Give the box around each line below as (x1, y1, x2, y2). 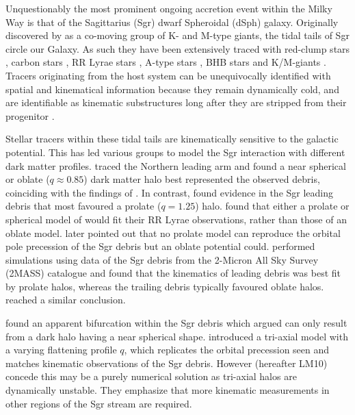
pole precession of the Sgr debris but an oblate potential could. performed (5, 239, 315, 253)
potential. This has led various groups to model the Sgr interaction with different (5, 144, 345, 159)
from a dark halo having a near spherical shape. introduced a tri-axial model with (5, 329, 348, 343)
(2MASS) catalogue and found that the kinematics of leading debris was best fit (5, 266, 341, 280)
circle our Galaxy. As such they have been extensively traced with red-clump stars (5, 41, 350, 55)
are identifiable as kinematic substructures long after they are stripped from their (5, 95, 347, 110)
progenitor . (5, 108, 55, 123)
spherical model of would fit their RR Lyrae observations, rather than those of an (5, 212, 347, 226)
